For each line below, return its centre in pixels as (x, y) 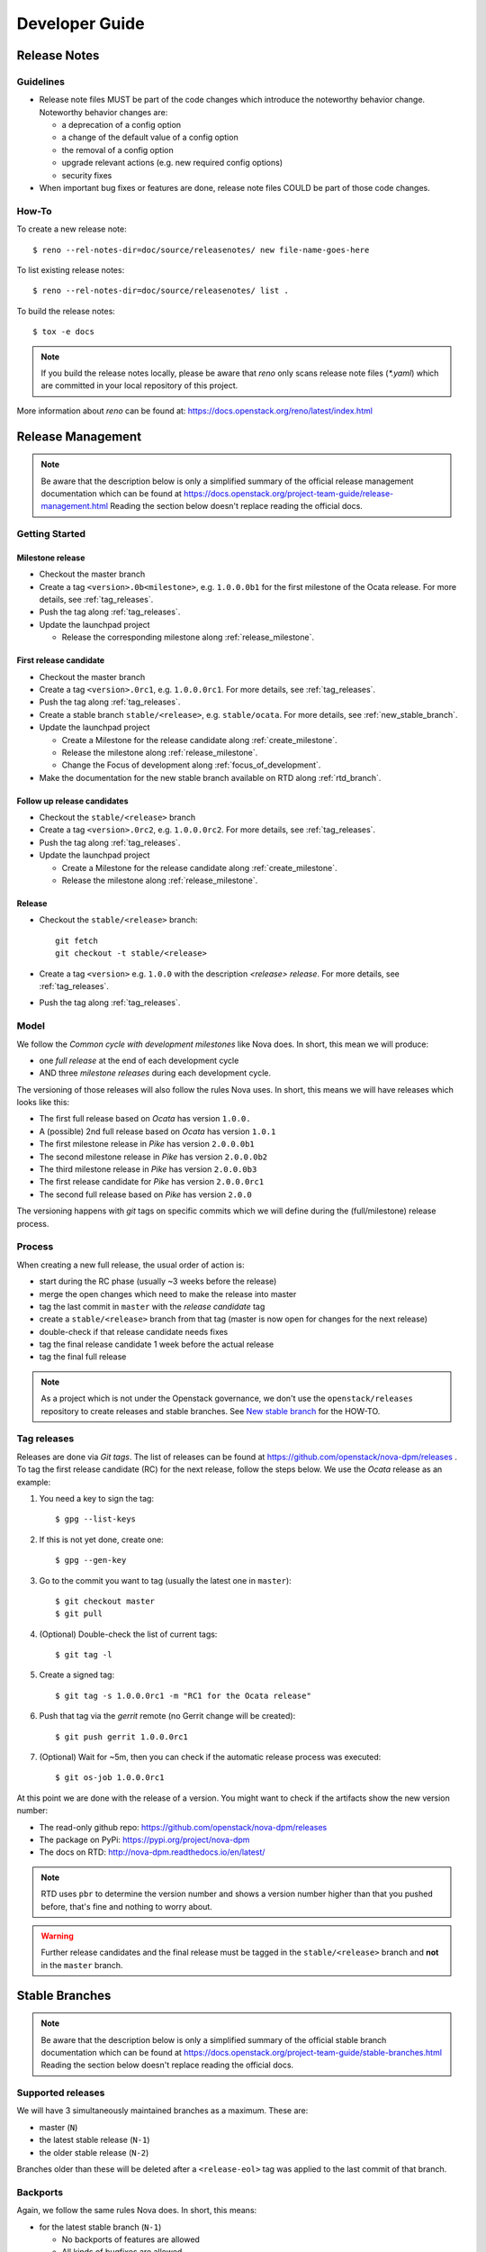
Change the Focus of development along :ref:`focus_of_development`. (191, 765)
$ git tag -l (84, 1655)
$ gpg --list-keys (96, 1519)
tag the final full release (83, 1357)
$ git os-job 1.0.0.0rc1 (110, 1778)
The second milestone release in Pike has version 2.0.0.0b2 (153, 1157)
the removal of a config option (118, 150)
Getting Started (51, 534)
